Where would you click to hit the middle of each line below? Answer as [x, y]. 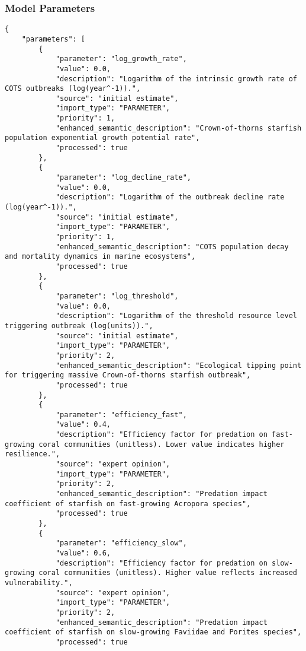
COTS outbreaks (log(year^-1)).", [73, 89]
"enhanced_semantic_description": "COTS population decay [172, 247]
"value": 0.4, [83, 425]
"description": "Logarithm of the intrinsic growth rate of [176, 79]
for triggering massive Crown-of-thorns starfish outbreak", [128, 375]
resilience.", [33, 454]
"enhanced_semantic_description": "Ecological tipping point [178, 365]
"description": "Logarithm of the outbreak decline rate [170, 197]
